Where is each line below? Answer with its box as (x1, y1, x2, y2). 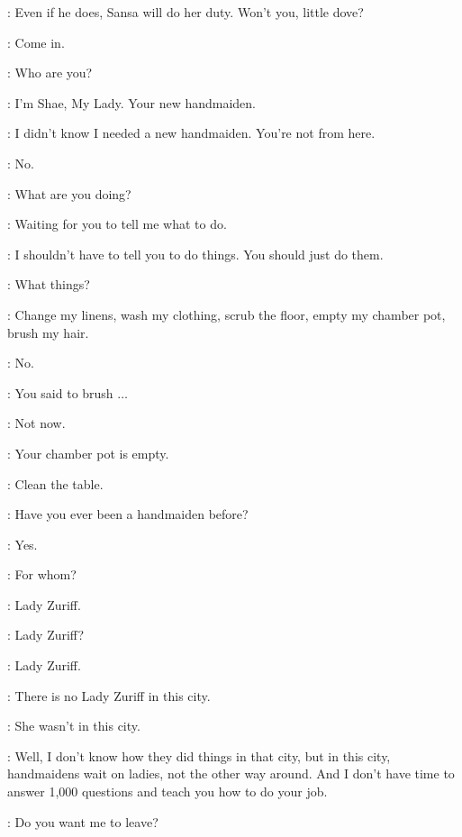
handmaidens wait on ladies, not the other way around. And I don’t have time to (7, 764, 455, 783)
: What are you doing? (7, 184, 131, 203)
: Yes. (7, 534, 38, 553)
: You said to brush (7, 383, 113, 402)
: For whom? (7, 565, 77, 584)
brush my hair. (7, 323, 89, 341)
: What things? (7, 275, 90, 294)
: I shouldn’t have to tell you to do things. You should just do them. (7, 244, 384, 263)
